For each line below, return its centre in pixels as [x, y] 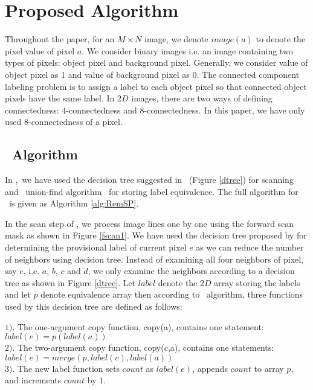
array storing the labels [257, 282]
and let [18, 294]
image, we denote [176, 39]
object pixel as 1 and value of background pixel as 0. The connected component [152, 74]
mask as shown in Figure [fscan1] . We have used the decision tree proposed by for [156, 235]
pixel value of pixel [40, 50]
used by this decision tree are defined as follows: [94, 306]
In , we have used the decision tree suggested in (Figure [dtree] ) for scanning [149, 180]
